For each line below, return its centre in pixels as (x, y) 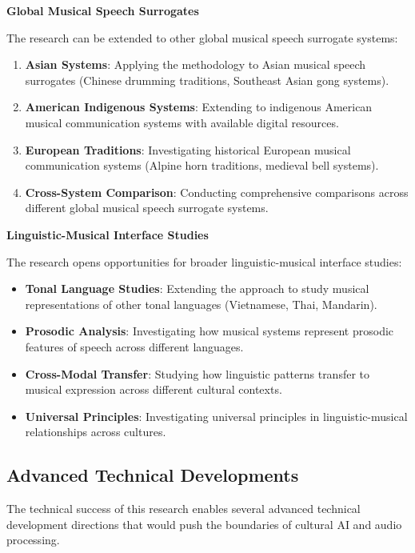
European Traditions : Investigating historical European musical (188, 149)
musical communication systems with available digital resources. (182, 122)
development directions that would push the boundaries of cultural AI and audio (204, 524)
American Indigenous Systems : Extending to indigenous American (199, 107)
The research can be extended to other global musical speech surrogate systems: (202, 37)
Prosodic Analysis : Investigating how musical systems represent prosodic (209, 331)
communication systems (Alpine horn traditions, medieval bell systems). (202, 165)
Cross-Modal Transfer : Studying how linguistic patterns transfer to (198, 373)
